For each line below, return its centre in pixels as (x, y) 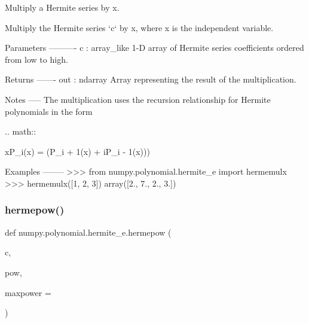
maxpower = (28, 292)
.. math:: (21, 131)
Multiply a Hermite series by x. (62, 7)
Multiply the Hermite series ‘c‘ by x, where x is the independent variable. (139, 27)
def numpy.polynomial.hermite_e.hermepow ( (88, 232)
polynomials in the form (49, 111)
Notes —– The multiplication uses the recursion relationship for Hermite (138, 99)
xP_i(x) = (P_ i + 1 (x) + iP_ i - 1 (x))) (77, 151)
